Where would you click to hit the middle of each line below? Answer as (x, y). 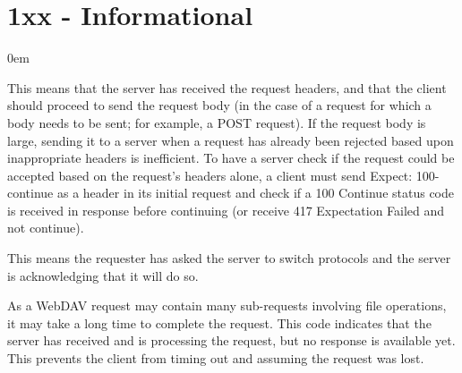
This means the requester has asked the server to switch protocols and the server (229, 258)
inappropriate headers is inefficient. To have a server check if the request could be (231, 158)
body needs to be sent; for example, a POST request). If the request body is (217, 122)
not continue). (46, 228)
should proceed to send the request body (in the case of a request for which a (219, 105)
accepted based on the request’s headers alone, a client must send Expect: (210, 175)
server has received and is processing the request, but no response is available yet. (231, 340)
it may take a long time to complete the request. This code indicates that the (219, 322)
